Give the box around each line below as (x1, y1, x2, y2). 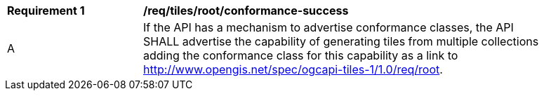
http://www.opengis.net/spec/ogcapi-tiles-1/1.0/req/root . (143, 62, 443, 76)
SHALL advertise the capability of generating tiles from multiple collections (143, 34, 539, 48)
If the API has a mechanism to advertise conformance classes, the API (143, 20, 514, 34)
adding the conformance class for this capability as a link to (143, 48, 458, 62)
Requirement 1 (7, 4, 85, 18)
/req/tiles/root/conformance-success (143, 4, 349, 18)
